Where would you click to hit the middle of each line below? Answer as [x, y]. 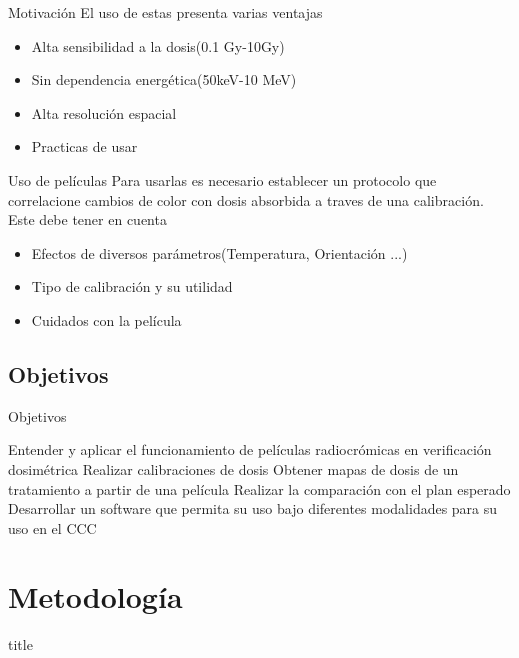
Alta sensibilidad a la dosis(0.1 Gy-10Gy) [158, 45]
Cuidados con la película [106, 319]
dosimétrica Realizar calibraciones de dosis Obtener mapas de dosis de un [233, 468]
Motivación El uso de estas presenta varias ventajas [165, 12]
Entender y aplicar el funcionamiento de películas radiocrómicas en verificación [250, 449]
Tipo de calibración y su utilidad [132, 286]
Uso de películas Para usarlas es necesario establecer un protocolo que [222, 179]
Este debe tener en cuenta [87, 219]
